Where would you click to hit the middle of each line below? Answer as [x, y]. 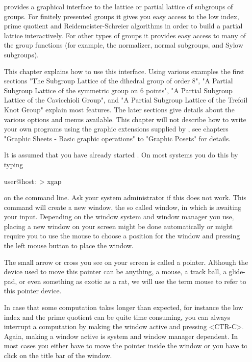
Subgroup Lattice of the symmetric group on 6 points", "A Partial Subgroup [118, 90]
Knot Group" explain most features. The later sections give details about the [119, 109]
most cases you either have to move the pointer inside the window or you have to [126, 346]
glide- [237, 271]
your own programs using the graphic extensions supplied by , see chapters [116, 129]
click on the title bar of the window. [58, 355]
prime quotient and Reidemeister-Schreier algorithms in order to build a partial [123, 26]
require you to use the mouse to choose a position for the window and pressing [122, 236]
